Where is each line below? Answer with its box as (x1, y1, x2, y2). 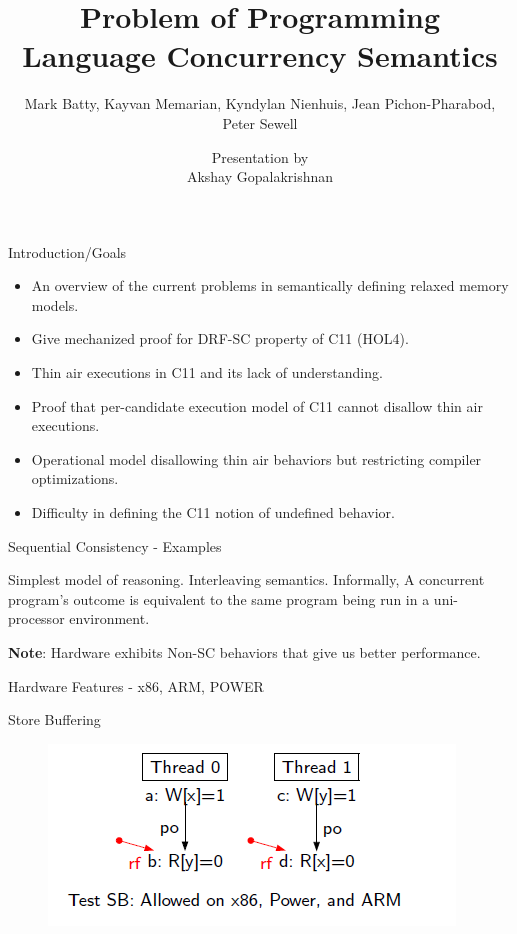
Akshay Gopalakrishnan (186, 166, 334, 187)
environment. (69, 608, 150, 629)
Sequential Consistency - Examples (8, 535, 222, 556)
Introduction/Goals (8, 241, 127, 262)
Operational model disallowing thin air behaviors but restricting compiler (31, 448, 482, 469)
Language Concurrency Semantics (22, 35, 498, 76)
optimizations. (31, 468, 119, 489)
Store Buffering (8, 709, 101, 730)
